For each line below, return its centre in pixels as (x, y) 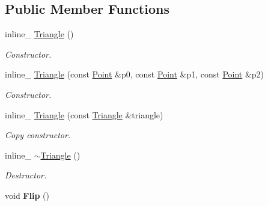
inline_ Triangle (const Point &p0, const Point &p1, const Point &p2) (135, 74)
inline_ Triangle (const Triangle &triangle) (84, 114)
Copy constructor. (38, 135)
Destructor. (26, 175)
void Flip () (27, 195)
